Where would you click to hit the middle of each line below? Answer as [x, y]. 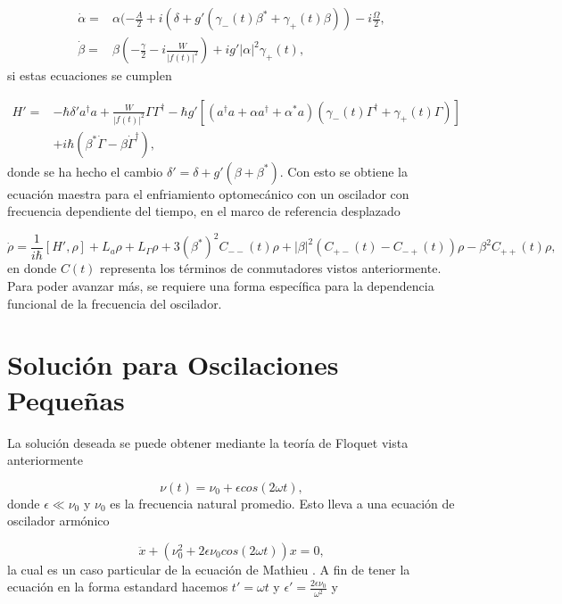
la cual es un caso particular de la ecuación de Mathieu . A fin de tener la [209, 569]
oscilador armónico [58, 521]
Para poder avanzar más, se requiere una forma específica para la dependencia [221, 285]
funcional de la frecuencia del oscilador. [115, 303]
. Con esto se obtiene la [343, 171]
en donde [32, 268]
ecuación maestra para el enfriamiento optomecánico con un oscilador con [208, 193]
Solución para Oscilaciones [173, 364]
